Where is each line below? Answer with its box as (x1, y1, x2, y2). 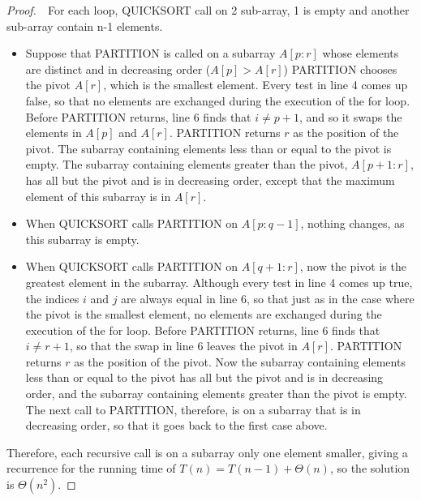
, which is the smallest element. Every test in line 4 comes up (103, 76, 408, 93)
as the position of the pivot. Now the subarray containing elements (74, 353, 406, 370)
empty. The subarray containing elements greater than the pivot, (25, 156, 348, 173)
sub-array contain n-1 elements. (6, 17, 163, 34)
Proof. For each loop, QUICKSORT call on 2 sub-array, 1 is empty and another (6, 2, 410, 18)
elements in (25, 124, 82, 141)
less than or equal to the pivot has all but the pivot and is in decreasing (25, 369, 384, 386)
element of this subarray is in (25, 187, 171, 204)
